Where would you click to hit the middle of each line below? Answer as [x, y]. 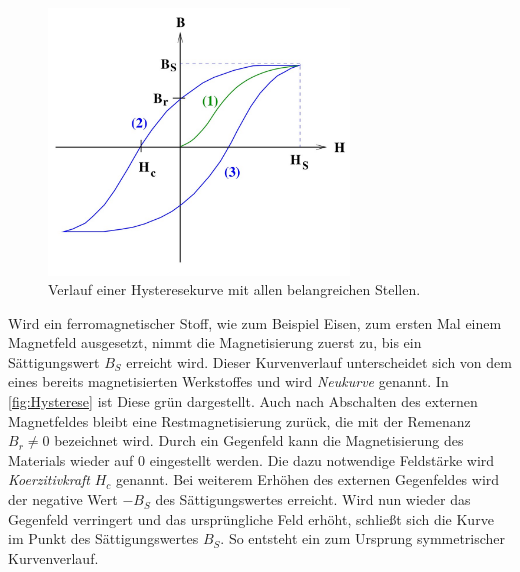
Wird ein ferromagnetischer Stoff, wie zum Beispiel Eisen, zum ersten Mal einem [255, 322]
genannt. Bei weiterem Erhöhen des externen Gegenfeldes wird [307, 479]
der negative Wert [63, 499]
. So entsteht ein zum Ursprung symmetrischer [363, 538]
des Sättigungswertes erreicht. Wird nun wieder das [313, 499]
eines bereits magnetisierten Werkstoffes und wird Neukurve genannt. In [228, 381]
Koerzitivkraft [49, 479]
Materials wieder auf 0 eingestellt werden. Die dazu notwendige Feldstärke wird [251, 459]
